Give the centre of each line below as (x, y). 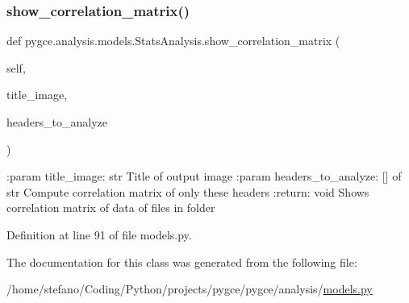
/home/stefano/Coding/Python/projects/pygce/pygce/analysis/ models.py (190, 289)
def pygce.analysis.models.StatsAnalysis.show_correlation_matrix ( (173, 41)
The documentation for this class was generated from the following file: (182, 261)
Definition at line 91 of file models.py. (99, 234)
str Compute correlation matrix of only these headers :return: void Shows (188, 191)
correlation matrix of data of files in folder (111, 208)
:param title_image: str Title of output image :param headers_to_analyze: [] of (204, 176)
